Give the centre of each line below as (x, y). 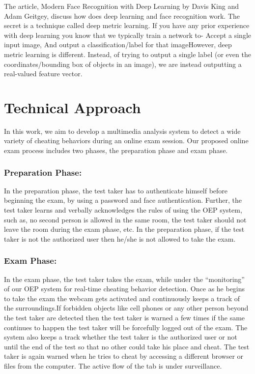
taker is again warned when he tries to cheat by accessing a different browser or (124, 356)
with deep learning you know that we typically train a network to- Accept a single (128, 35)
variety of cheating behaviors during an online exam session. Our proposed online (126, 140)
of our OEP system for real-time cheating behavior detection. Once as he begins (125, 289)
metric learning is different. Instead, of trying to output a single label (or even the (127, 54)
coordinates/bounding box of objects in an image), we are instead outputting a (123, 64)
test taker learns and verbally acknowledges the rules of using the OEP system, (123, 210)
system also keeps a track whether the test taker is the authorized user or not (121, 337)
